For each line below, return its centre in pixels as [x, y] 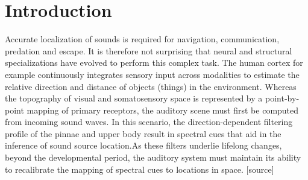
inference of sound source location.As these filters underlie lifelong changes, [143, 145]
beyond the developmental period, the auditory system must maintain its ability [153, 157]
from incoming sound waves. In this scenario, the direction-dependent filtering [149, 122]
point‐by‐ [282, 98]
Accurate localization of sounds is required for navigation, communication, [142, 39]
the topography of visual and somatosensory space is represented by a [134, 98]
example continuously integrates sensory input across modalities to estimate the [152, 74]
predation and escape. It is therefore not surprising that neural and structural [149, 50]
